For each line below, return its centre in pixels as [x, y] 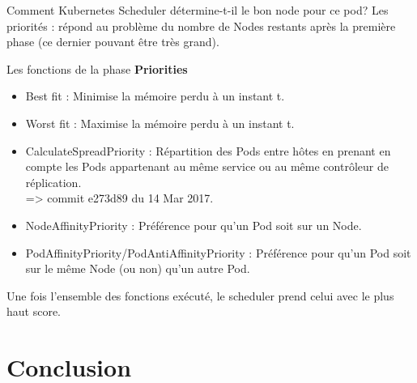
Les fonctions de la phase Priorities [97, 68]
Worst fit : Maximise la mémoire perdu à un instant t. [160, 123]
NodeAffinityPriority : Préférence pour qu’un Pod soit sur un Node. [194, 225]
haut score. [34, 311]
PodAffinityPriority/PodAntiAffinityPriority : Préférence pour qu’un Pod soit [218, 252]
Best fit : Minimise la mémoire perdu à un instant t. [155, 96]
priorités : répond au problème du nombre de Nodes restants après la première [201, 26]
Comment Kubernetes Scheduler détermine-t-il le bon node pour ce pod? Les [198, 10]
